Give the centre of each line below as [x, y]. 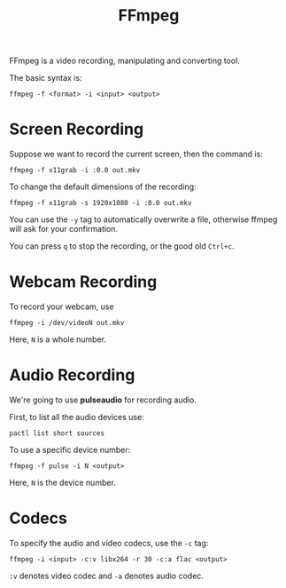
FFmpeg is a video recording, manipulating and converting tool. [125, 61]
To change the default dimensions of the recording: [103, 187]
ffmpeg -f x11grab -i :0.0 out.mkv [75, 171]
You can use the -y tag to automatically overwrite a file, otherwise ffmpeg [143, 219]
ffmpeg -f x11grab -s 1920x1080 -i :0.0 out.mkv [100, 203]
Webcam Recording [83, 282]
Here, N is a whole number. [58, 339]
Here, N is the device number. [63, 482]
